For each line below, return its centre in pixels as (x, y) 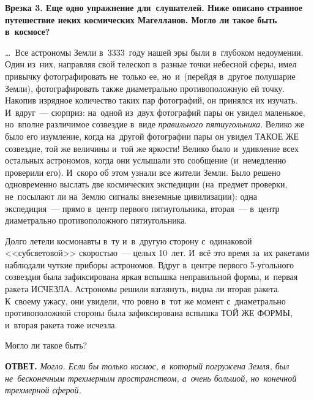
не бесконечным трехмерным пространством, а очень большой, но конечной (151, 378)
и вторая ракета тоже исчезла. (61, 324)
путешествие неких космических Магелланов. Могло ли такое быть (141, 19)
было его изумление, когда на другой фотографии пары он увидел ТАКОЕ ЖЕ (152, 136)
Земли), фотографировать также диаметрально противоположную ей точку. (145, 88)
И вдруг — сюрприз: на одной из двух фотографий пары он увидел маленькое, (155, 112)
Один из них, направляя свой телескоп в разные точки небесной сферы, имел (151, 64)
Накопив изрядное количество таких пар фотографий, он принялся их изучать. (151, 100)
